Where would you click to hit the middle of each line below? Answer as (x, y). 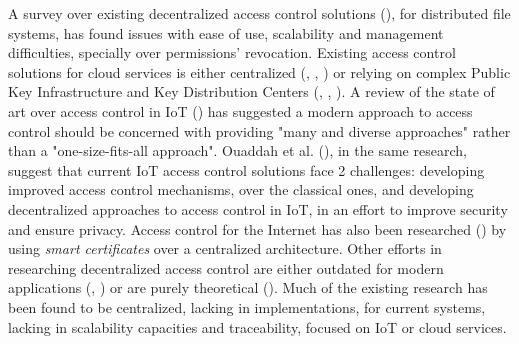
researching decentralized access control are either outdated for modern (226, 267)
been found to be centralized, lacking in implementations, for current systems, (247, 306)
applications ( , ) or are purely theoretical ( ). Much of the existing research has (248, 287)
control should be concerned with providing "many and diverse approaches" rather (259, 130)
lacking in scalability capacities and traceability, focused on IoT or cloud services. (257, 326)
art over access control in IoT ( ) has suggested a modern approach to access (240, 110)
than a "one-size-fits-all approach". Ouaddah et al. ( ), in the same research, (237, 150)
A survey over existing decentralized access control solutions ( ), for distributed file (259, 13)
